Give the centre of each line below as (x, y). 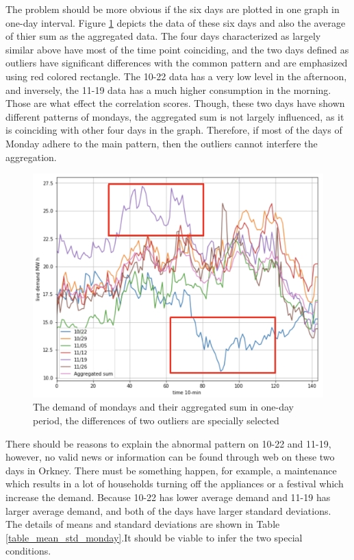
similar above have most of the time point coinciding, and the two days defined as (177, 49)
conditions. (28, 551)
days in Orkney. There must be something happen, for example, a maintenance (171, 470)
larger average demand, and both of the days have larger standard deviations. (168, 510)
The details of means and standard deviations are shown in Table (143, 524)
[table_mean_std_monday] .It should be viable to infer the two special (154, 537)
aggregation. (31, 157)
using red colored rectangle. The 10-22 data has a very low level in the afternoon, (176, 76)
